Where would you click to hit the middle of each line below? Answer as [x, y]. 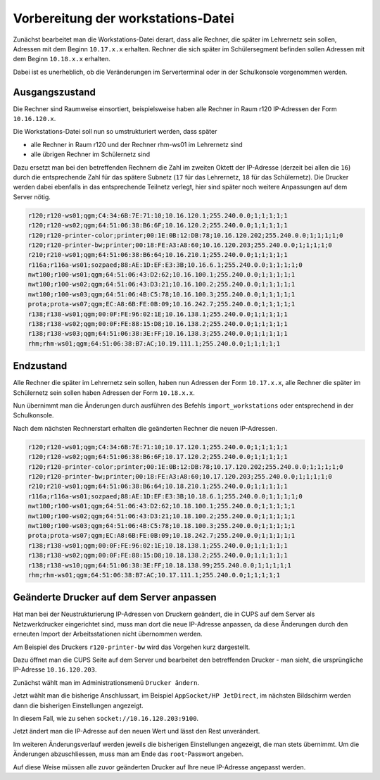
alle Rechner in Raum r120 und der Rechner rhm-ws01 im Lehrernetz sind [137, 144]
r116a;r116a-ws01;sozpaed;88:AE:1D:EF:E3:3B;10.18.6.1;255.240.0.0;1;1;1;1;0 [165, 496]
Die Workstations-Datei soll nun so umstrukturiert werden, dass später [115, 132]
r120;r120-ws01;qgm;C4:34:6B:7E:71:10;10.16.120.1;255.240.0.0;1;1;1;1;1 [158, 215]
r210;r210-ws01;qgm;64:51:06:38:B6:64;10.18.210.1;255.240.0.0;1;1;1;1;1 [158, 486]
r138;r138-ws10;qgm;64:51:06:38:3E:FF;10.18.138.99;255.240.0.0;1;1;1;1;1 [160, 565]
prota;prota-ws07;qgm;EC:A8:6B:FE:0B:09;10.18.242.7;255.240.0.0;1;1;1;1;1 [161, 536]
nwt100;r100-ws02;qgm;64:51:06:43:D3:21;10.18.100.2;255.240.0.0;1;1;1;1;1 [161, 516]
